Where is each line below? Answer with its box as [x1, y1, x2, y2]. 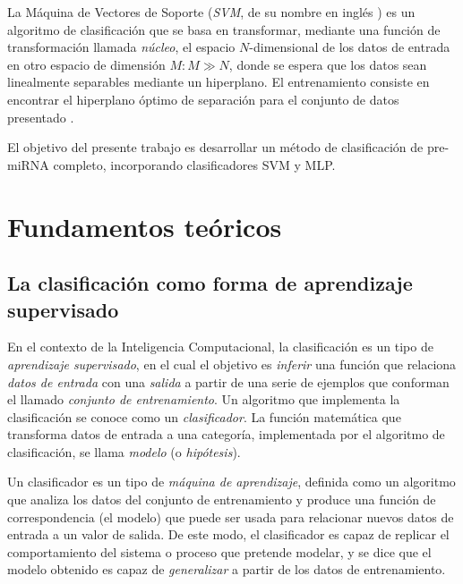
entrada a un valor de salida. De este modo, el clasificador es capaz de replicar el [7, 525, 450, 544]
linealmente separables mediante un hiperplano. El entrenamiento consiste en [7, 72, 430, 91]
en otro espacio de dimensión [7, 55, 166, 73]
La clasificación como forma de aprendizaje [7, 269, 413, 297]
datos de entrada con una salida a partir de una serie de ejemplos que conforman [7, 372, 450, 391]
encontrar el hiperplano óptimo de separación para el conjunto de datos [7, 89, 399, 108]
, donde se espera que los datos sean [228, 55, 427, 73]
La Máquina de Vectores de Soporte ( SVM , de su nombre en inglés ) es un [7, 3, 416, 21]
